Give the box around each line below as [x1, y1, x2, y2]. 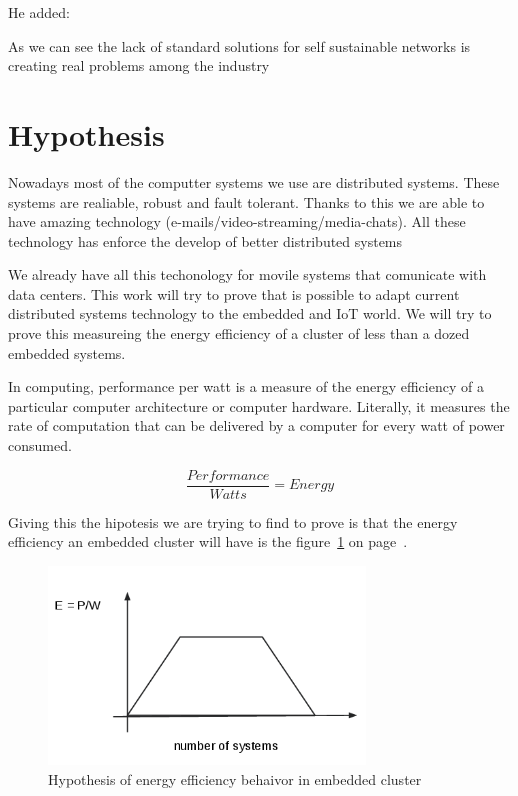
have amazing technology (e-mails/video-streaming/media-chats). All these [8, 211, 466, 232]
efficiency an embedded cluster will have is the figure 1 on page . [8, 531, 408, 552]
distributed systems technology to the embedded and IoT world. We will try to [8, 303, 492, 324]
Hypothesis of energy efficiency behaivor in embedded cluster [48, 768, 422, 789]
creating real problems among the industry [8, 55, 270, 76]
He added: [8, 2, 70, 22]
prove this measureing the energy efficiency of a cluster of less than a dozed [8, 323, 470, 344]
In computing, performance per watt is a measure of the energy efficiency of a [8, 376, 484, 397]
